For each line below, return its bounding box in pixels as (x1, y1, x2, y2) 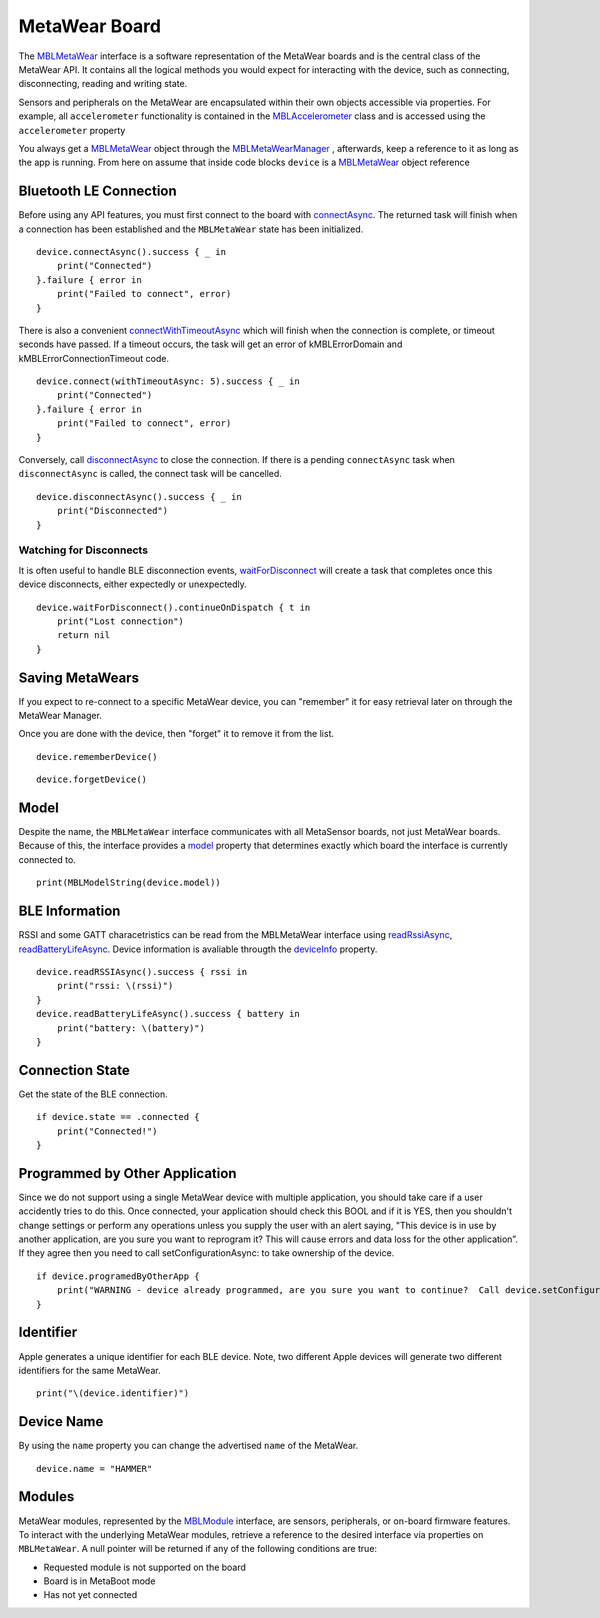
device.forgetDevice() (36, 774, 148, 785)
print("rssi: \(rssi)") (56, 980, 174, 992)
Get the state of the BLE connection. (18, 1088, 169, 1100)
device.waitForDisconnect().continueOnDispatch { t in (36, 601, 311, 613)
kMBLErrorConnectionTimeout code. (18, 352, 170, 364)
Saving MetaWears (18, 669, 140, 686)
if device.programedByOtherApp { (36, 1270, 200, 1282)
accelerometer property (18, 124, 126, 136)
